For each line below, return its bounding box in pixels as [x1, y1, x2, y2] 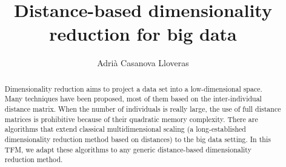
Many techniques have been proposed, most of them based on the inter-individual [4, 94, 262, 104]
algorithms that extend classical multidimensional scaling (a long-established [4, 124, 246, 134]
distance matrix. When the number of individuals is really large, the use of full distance [4, 104, 281, 114]
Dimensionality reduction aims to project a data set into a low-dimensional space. [4, 83, 262, 94]
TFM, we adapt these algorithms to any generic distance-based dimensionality [4, 144, 251, 154]
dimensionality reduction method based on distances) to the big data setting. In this [4, 134, 271, 144]
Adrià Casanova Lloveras [97, 56, 189, 69]
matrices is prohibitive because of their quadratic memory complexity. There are [4, 114, 258, 124]
